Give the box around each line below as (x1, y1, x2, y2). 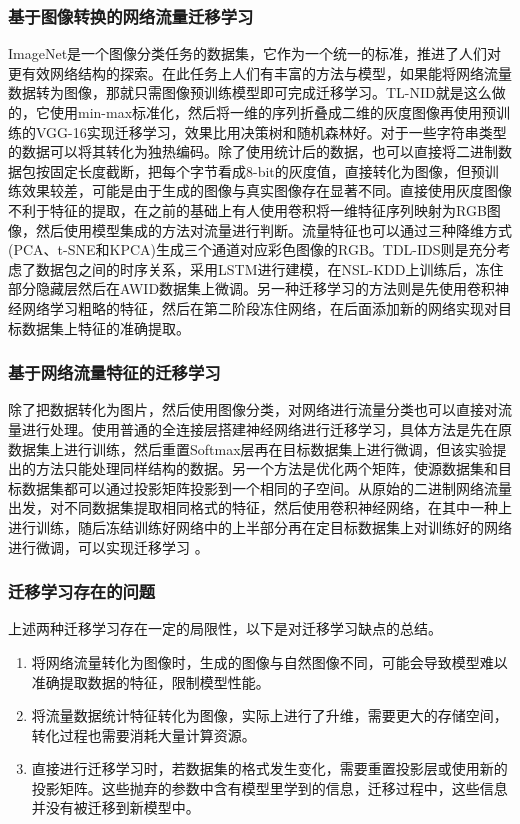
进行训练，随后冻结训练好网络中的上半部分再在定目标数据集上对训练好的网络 (8, 516, 512, 537)
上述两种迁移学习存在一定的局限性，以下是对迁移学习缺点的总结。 (8, 618, 442, 639)
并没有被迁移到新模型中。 (31, 797, 200, 818)
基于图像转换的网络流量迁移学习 (8, 3, 254, 28)
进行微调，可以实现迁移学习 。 (8, 536, 209, 557)
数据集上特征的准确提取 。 (21, 317, 190, 338)
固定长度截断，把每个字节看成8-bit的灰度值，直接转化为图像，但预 (49, 160, 485, 181)
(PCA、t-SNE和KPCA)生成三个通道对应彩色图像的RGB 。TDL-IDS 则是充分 (8, 239, 497, 260)
